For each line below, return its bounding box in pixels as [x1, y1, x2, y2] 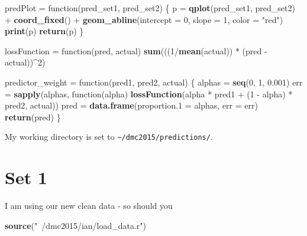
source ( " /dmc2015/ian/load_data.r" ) [5, 219, 147, 231]
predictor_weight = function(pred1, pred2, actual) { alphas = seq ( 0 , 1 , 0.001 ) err [5, 76, 303, 88]
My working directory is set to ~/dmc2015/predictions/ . [5, 130, 213, 143]
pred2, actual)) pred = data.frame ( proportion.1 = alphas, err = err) [5, 99, 258, 112]
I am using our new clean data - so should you [5, 199, 173, 212]
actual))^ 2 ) [5, 56, 46, 68]
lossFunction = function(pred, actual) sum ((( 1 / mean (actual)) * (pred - [5, 44, 267, 57]
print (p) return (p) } [5, 25, 84, 37]
